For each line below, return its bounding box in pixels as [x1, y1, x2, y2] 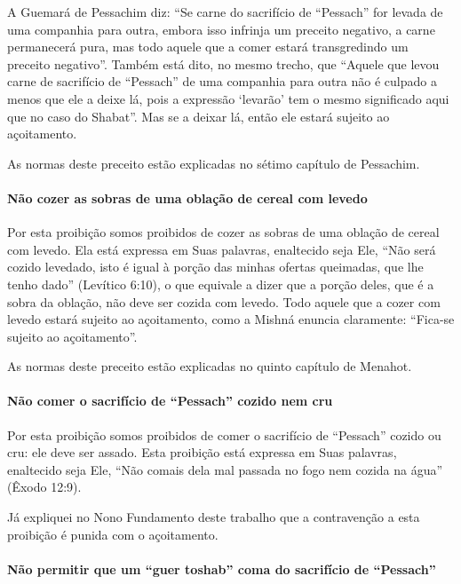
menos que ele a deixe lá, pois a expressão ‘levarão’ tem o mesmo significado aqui [7, 89, 449, 107]
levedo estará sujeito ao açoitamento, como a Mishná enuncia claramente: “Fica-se [7, 310, 455, 328]
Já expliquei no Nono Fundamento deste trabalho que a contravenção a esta [7, 508, 420, 526]
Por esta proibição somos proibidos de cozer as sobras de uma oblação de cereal [7, 223, 440, 241]
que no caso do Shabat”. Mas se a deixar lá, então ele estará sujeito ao [7, 107, 390, 125]
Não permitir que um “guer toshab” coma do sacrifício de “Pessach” [7, 559, 436, 578]
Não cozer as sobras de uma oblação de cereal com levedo [7, 188, 368, 207]
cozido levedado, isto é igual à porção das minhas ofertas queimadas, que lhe [7, 257, 424, 276]
